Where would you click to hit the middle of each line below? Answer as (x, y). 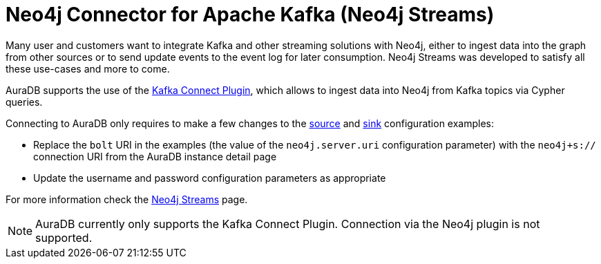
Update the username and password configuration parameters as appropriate (210, 178)
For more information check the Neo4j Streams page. (127, 199)
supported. (64, 237)
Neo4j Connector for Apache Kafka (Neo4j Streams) (250, 15)
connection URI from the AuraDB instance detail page (155, 156)
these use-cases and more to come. (88, 68)
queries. (24, 102)
